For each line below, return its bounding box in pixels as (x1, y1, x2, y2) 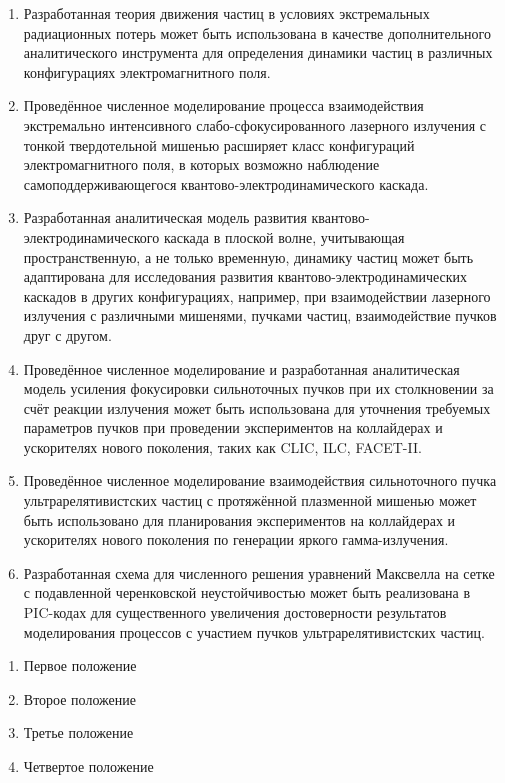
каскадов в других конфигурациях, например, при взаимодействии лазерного (23, 285, 491, 306)
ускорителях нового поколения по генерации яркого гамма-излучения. (23, 529, 449, 550)
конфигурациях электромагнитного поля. (23, 61, 271, 82)
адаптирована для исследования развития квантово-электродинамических (23, 266, 468, 287)
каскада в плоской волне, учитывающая (163, 226, 405, 247)
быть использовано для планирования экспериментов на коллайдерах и (23, 509, 456, 530)
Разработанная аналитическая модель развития (23, 207, 307, 228)
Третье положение (23, 722, 134, 743)
